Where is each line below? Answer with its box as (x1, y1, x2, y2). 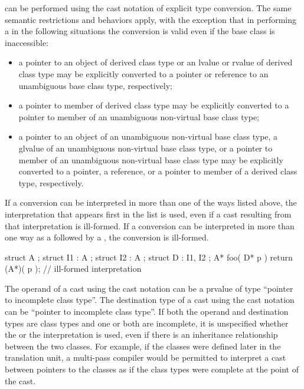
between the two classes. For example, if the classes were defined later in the (5, 339, 281, 352)
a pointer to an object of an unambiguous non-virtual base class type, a (18, 130, 278, 143)
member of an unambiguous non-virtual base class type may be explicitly (18, 153, 283, 166)
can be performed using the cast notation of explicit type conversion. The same (5, 2, 292, 14)
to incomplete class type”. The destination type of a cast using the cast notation (5, 294, 295, 306)
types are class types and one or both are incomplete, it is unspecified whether (5, 317, 289, 329)
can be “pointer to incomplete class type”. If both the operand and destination (5, 305, 289, 318)
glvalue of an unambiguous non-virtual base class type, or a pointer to (18, 141, 273, 154)
